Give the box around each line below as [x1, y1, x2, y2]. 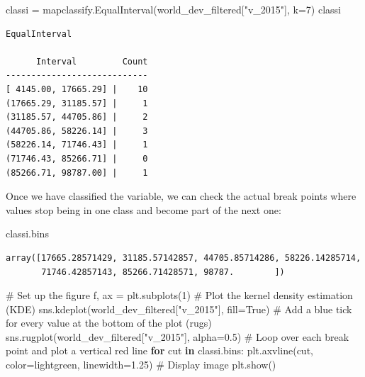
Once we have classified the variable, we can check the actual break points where [6, 188, 356, 203]
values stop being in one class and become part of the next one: [6, 202, 281, 217]
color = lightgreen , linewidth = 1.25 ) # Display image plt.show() [6, 357, 276, 372]
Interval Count [35, 56, 148, 67]
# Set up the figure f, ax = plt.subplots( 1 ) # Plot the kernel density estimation [6, 288, 353, 303]
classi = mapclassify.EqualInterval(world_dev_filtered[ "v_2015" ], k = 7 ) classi [6, 2, 341, 16]
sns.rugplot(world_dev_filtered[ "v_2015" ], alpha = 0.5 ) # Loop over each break [6, 329, 349, 344]
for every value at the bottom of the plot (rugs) [6, 315, 212, 330]
